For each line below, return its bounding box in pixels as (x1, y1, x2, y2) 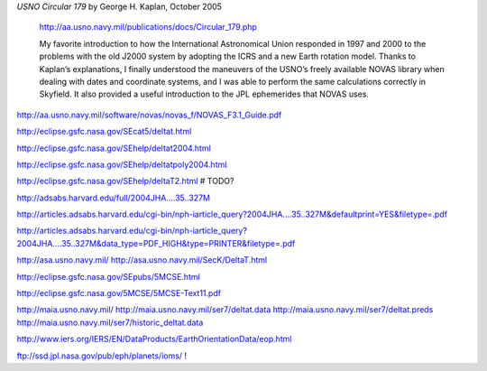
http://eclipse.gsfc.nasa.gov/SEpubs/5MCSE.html (16, 271, 200, 282)
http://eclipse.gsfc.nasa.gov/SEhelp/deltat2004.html (16, 143, 211, 153)
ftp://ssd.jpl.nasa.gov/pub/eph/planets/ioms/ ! (16, 350, 188, 361)
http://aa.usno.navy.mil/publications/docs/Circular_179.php (39, 22, 257, 32)
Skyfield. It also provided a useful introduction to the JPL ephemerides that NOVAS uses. (39, 88, 370, 99)
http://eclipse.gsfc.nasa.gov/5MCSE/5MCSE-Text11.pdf (16, 288, 221, 299)
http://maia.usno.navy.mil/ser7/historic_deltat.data (16, 317, 204, 328)
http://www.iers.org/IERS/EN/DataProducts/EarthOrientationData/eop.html (16, 334, 292, 345)
